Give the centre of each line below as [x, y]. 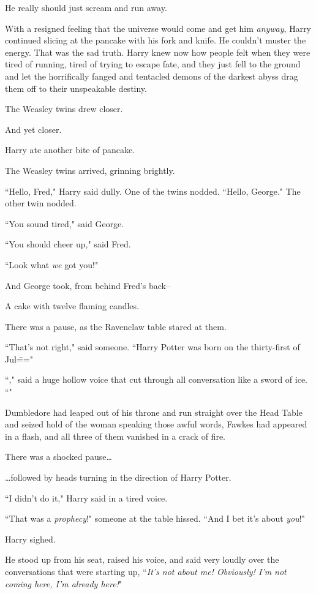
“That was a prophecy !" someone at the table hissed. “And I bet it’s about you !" [155, 518]
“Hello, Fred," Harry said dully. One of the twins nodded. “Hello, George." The [153, 191]
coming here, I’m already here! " [64, 583]
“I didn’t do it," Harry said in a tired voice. [86, 498]
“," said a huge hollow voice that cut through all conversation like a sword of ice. [156, 379]
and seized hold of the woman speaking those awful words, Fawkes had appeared [156, 424]
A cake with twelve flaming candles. [72, 306]
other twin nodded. [41, 203]
